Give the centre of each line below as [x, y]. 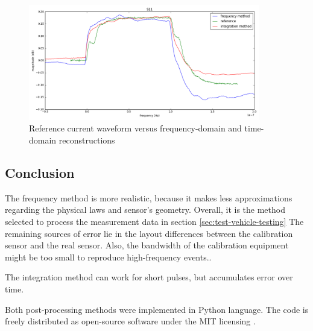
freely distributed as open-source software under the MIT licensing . [130, 321]
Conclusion [40, 172]
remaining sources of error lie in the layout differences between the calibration [149, 233]
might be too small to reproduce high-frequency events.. [108, 257]
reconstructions [87, 140]
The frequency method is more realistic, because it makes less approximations [149, 197]
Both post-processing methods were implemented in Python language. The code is [157, 309]
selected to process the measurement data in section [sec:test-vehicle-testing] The [154, 221]
